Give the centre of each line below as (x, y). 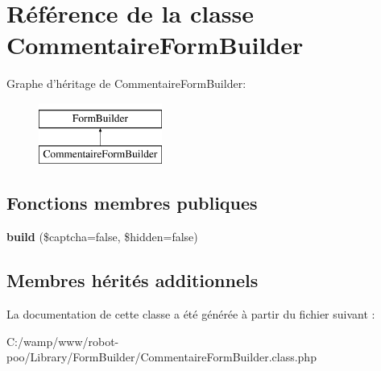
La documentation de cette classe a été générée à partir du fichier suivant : (191, 314)
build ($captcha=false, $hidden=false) (102, 237)
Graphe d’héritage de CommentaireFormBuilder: (126, 83)
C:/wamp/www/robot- (63, 341)
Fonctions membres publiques (132, 203)
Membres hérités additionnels (133, 280)
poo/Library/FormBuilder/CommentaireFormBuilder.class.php (162, 357)
